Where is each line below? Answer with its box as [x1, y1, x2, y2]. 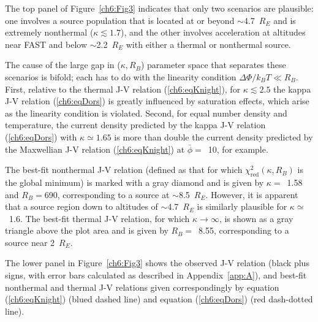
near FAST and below [5, 37, 88, 50]
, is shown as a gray [219, 212, 293, 224]
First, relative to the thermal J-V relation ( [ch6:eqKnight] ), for [5, 82, 241, 95]
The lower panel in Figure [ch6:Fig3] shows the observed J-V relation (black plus [5, 256, 309, 269]
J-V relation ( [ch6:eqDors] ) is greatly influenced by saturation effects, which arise [5, 94, 309, 107]
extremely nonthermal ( [5, 26, 94, 39]
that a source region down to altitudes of [5, 200, 158, 213]
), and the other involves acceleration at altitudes [120, 26, 306, 39]
